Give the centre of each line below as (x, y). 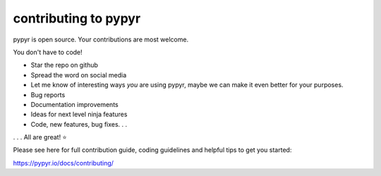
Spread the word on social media (79, 75)
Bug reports (48, 94)
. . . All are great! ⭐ (40, 137)
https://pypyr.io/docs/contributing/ (64, 163)
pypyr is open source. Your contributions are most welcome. (101, 39)
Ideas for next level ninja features (79, 114)
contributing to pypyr (77, 18)
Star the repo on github (65, 65)
